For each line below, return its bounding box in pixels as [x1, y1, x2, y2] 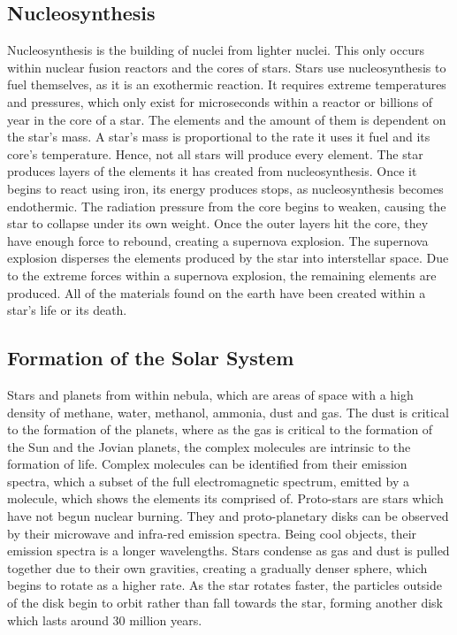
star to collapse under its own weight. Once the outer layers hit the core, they [7, 214, 429, 233]
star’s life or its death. [7, 301, 127, 319]
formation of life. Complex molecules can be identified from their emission [7, 455, 407, 473]
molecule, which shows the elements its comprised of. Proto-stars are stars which [7, 489, 444, 508]
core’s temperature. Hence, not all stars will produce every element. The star [7, 144, 423, 163]
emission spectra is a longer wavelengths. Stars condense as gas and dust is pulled [7, 541, 450, 560]
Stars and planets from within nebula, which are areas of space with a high [7, 385, 414, 403]
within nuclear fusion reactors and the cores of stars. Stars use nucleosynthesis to [7, 57, 446, 76]
